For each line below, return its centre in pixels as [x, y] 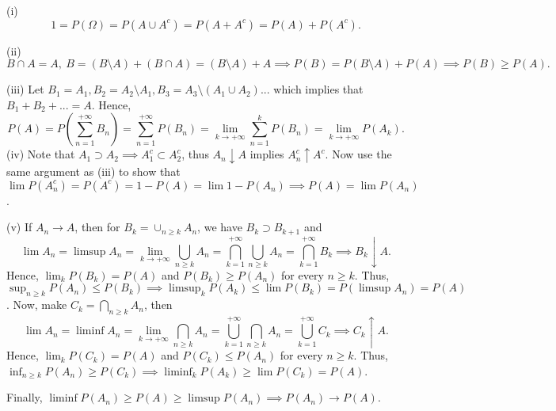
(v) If [19, 227]
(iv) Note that [41, 154]
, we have [220, 227]
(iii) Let [25, 89]
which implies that [318, 89]
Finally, [25, 397]
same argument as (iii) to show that [93, 171]
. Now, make [37, 304]
